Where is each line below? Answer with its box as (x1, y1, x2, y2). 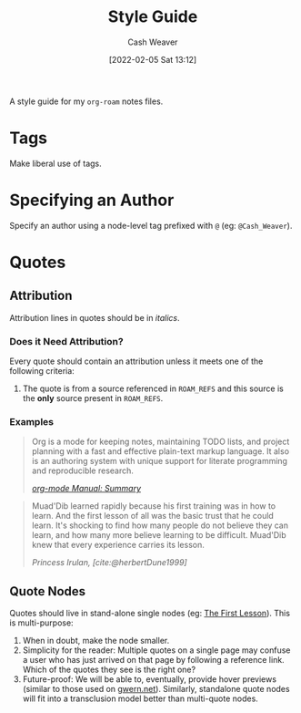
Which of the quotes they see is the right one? (22, 664, 196, 676)
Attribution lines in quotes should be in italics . (9, 312, 180, 323)
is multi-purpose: (9, 617, 75, 628)
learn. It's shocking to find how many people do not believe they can (31, 520, 289, 531)
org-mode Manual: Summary (31, 483, 142, 494)
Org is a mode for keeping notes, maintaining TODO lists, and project (31, 436, 290, 448)
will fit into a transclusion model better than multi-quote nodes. (22, 693, 259, 704)
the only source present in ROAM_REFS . (22, 393, 164, 404)
